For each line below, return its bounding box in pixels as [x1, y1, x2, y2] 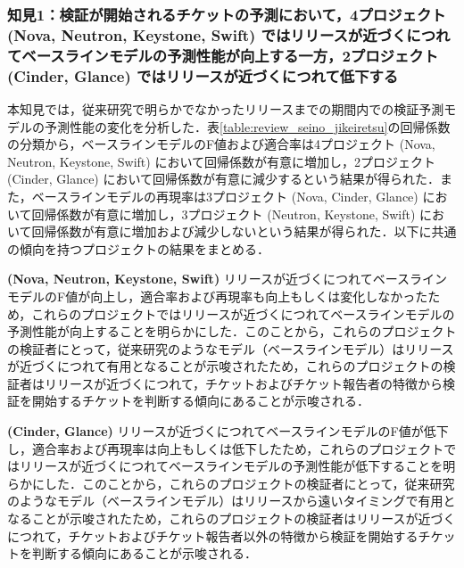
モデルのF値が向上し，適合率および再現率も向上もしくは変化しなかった [7, 286, 428, 305]
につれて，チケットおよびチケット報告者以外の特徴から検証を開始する [7, 526, 418, 545]
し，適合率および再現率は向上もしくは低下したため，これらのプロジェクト [7, 439, 444, 457]
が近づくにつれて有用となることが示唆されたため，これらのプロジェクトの [7, 357, 443, 375]
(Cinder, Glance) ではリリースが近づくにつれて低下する [7, 64, 399, 86]
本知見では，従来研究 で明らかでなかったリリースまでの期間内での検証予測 [7, 99, 444, 118]
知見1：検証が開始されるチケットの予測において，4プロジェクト [7, 3, 446, 25]
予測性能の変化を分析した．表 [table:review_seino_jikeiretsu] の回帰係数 [44, 117, 451, 136]
